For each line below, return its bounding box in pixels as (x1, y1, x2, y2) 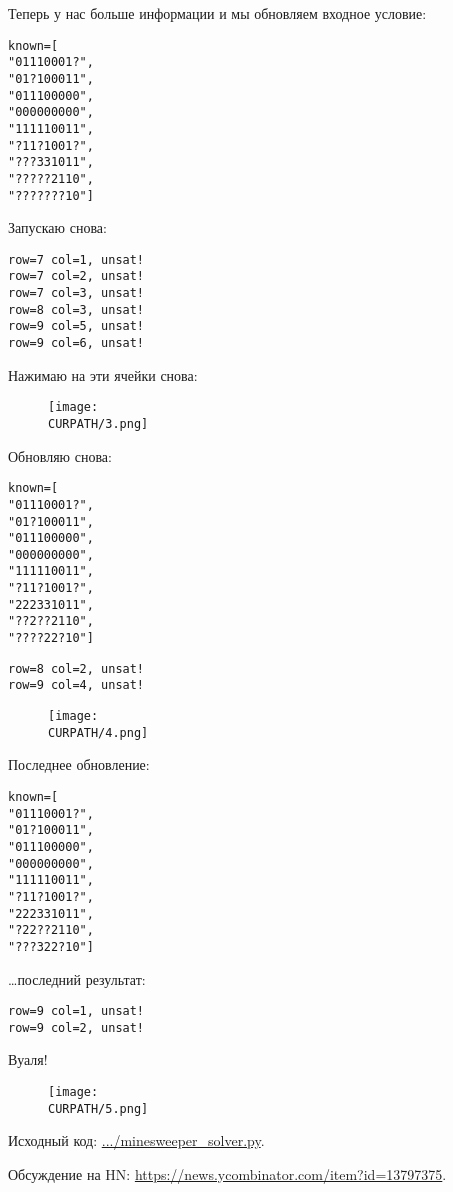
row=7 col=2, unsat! (8, 269, 145, 284)
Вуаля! (8, 1049, 48, 1070)
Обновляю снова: (8, 445, 112, 466)
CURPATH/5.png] (48, 1101, 149, 1116)
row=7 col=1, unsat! (8, 252, 145, 267)
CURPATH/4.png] (48, 725, 149, 740)
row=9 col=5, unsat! (8, 319, 145, 334)
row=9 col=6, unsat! (8, 336, 145, 351)
